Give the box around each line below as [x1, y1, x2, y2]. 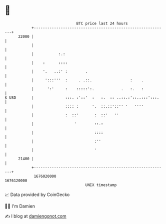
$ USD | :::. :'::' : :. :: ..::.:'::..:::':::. [4, 95, 159, 100]
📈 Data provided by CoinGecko [4, 192, 70, 198]
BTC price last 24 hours [76, 21, 128, 26]
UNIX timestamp [85, 182, 117, 188]
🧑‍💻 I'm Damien [4, 203, 35, 209]
